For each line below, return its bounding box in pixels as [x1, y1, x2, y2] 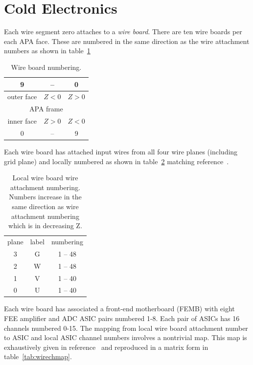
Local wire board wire [12, 172, 78, 183]
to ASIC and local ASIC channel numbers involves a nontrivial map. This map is [4, 332, 247, 343]
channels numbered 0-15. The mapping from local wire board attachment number [4, 322, 248, 333]
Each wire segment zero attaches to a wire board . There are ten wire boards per [4, 26, 242, 37]
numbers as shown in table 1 [4, 45, 91, 56]
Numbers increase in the [9, 192, 82, 202]
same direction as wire [12, 201, 79, 211]
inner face [7, 116, 37, 126]
